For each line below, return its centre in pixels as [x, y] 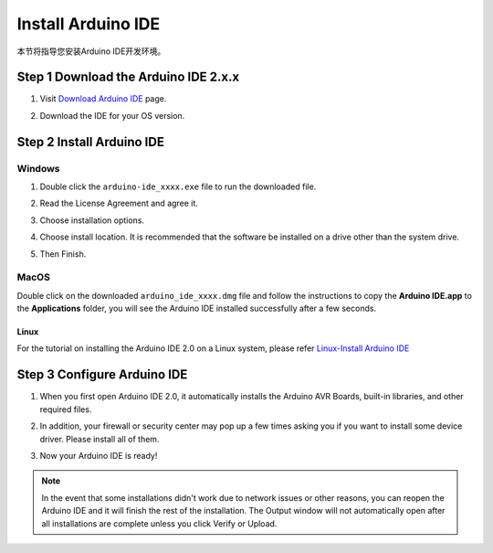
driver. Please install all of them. [100, 439]
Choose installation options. [92, 220]
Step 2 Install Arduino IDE [90, 142]
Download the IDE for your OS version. [112, 115]
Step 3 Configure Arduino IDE [102, 375]
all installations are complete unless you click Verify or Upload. [159, 523]
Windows [38, 168]
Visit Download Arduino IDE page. [103, 99]
